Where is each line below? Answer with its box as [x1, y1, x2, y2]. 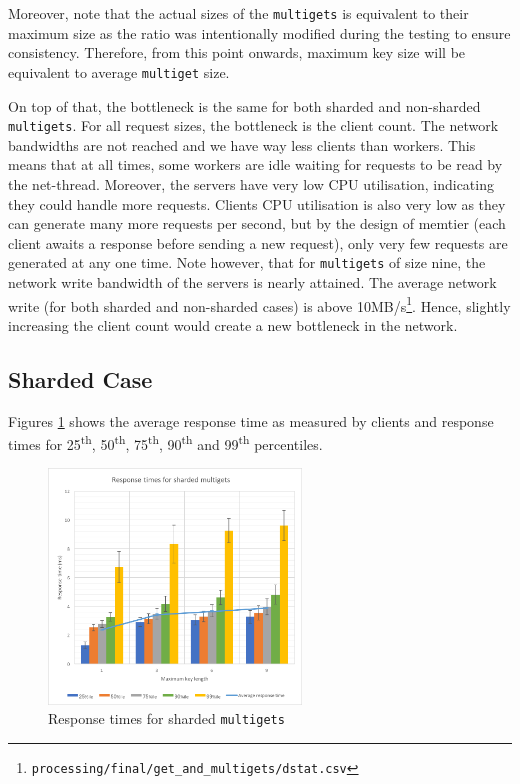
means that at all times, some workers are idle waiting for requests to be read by [8, 154, 503, 175]
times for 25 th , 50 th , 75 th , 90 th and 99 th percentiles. [8, 431, 323, 454]
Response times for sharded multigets [48, 708, 285, 729]
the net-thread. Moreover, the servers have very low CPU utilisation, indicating [8, 173, 494, 194]
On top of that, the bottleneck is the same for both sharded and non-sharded [8, 95, 481, 116]
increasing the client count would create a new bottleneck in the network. [8, 314, 458, 335]
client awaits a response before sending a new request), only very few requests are [8, 232, 508, 253]
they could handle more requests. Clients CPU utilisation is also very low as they [8, 193, 506, 214]
